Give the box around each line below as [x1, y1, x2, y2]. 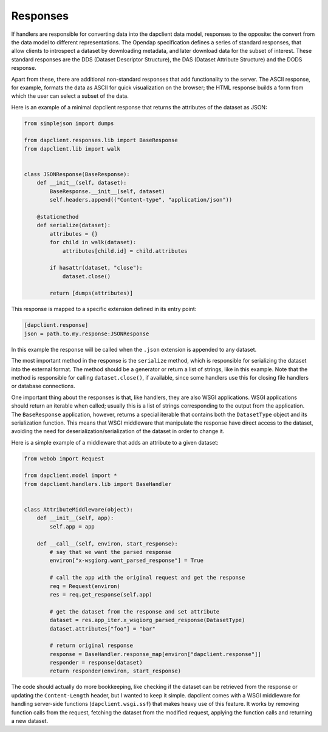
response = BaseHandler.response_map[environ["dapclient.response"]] [49, 651, 261, 657]
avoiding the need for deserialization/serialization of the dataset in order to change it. [11, 428, 225, 435]
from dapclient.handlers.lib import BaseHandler [24, 481, 172, 487]
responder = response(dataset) [49, 659, 143, 666]
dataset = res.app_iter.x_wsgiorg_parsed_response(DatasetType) [49, 617, 245, 624]
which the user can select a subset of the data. [11, 92, 129, 100]
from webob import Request [24, 455, 104, 462]
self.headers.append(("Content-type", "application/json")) [49, 196, 233, 204]
